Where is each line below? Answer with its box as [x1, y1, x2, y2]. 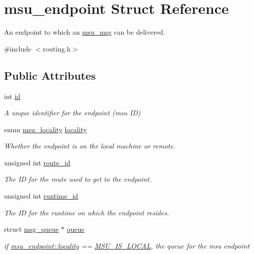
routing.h [43, 43, 71, 53]
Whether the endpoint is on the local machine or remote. [4, 141, 176, 151]
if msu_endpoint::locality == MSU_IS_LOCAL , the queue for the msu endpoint [4, 240, 250, 251]
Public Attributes [4, 67, 96, 83]
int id [4, 91, 21, 101]
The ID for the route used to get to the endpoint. [4, 174, 152, 184]
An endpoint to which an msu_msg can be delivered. [4, 27, 165, 37]
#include [4, 43, 32, 53]
